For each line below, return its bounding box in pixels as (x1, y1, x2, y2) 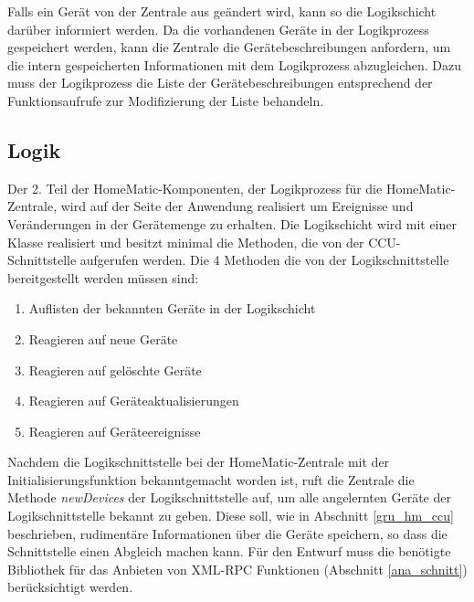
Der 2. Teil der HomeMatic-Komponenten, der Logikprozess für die (7, 178, 383, 197)
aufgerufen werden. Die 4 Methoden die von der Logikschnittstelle (79, 250, 449, 269)
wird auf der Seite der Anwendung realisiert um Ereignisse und (60, 196, 414, 216)
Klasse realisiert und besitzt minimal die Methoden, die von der (7, 232, 364, 251)
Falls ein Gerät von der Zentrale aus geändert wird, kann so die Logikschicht (7, 2, 437, 20)
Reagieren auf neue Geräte (28, 329, 178, 348)
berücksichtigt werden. (7, 577, 133, 597)
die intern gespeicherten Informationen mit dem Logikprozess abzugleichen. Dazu (7, 55, 461, 74)
